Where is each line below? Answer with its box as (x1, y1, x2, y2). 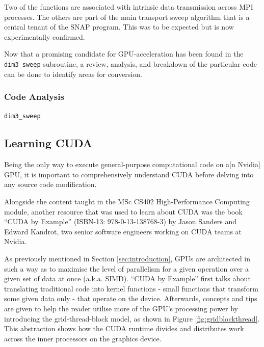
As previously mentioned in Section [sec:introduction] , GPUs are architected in (4, 253, 251, 264)
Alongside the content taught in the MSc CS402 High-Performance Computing (4, 196, 250, 207)
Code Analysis (4, 90, 64, 103)
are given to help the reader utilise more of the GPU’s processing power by (4, 303, 238, 314)
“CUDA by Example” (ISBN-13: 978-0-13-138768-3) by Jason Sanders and (4, 216, 236, 227)
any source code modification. (4, 179, 97, 190)
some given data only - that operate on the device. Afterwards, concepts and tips (4, 293, 257, 304)
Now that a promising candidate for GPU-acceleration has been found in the (4, 48, 244, 59)
